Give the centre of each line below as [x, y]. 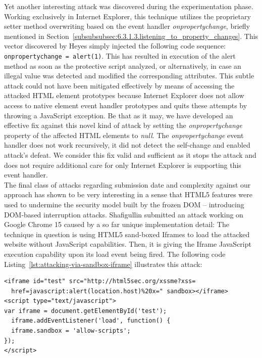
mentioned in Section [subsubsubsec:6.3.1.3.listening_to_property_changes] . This [131, 36]
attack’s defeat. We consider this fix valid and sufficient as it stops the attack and [130, 154]
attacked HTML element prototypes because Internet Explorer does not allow [124, 95]
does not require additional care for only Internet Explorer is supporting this [123, 165]
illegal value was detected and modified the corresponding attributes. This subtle [129, 76]
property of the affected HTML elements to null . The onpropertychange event [124, 135]
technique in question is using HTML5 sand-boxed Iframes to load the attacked [127, 234]
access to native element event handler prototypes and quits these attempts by [126, 105]
